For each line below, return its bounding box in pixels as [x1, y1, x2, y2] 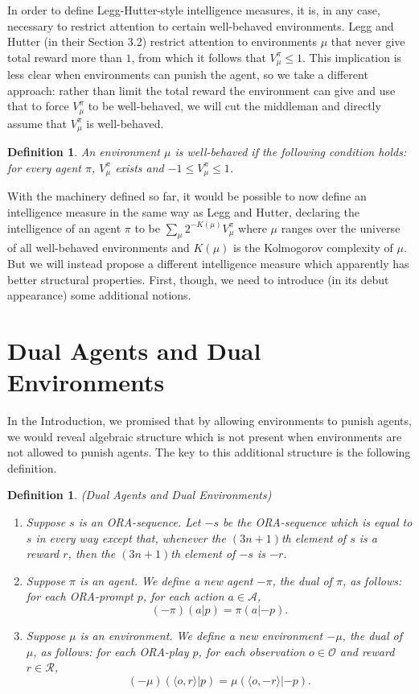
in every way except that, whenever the [35, 529, 226, 546]
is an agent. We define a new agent [80, 572, 253, 589]
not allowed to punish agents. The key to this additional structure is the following [7, 444, 411, 461]
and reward [339, 642, 395, 659]
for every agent [7, 159, 81, 176]
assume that [7, 114, 68, 131]
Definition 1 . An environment [7, 143, 161, 160]
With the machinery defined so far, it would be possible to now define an [7, 188, 367, 204]
